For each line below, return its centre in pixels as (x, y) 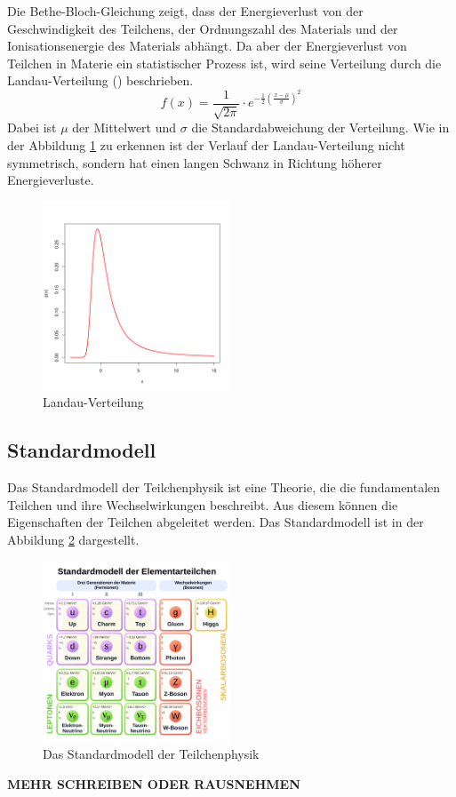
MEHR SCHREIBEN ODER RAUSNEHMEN (154, 783)
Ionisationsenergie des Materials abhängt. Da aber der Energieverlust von (207, 46)
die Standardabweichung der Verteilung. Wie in (320, 128)
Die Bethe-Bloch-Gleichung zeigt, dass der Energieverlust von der (185, 11)
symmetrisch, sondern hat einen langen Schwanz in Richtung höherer (195, 162)
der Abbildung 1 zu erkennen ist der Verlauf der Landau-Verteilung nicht (206, 145)
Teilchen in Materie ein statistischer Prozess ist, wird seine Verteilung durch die (224, 63)
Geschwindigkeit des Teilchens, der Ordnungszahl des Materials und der (203, 28)
